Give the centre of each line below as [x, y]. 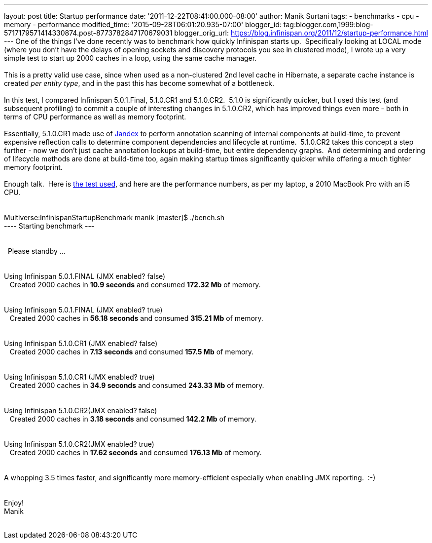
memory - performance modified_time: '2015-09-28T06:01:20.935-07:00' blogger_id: [143, 24]
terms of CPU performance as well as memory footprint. [95, 117]
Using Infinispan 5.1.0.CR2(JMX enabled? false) [81, 410]
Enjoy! [14, 503]
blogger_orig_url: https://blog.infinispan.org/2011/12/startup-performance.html [301, 33]
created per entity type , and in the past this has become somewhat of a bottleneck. [139, 83]
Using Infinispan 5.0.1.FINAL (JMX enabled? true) [83, 310]
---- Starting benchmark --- [49, 226]
